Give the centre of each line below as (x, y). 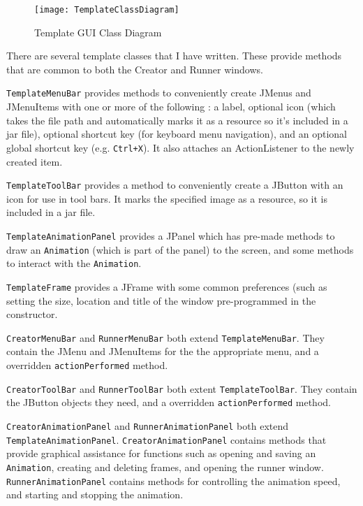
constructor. (32, 314)
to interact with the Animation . (74, 263)
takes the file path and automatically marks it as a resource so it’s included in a (177, 120)
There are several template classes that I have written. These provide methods (174, 56)
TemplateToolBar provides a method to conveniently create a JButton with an (175, 185)
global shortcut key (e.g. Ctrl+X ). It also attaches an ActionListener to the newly (180, 147)
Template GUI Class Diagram (98, 32)
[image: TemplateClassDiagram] (107, 10)
